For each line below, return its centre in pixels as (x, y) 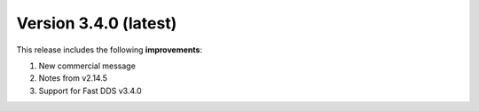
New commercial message (87, 66)
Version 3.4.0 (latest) (97, 23)
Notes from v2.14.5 (73, 78)
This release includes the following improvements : (110, 50)
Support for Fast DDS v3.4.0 (90, 91)
